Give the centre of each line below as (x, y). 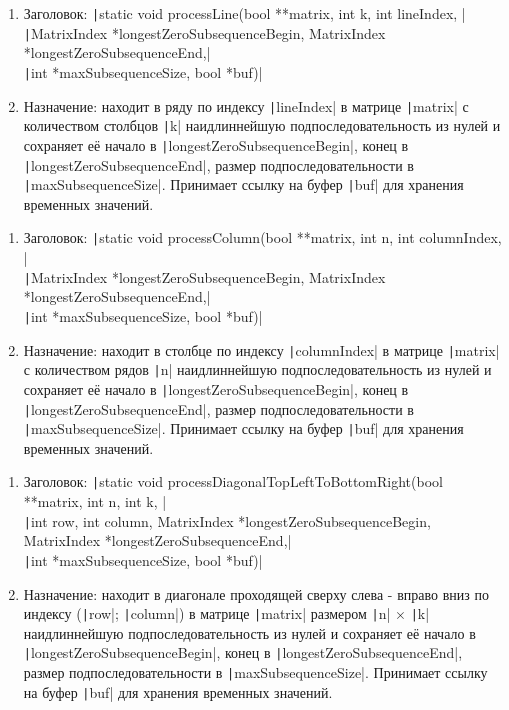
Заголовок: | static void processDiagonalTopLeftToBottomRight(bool (233, 481)
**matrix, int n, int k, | (95, 501)
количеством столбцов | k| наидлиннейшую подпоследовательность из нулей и (262, 125)
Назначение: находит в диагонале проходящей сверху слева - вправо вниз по (256, 593)
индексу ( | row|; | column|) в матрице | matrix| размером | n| (207, 613)
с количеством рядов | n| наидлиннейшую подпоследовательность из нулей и (257, 369)
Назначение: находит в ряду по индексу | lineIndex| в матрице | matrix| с (246, 105)
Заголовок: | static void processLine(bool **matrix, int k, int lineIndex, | (244, 13)
